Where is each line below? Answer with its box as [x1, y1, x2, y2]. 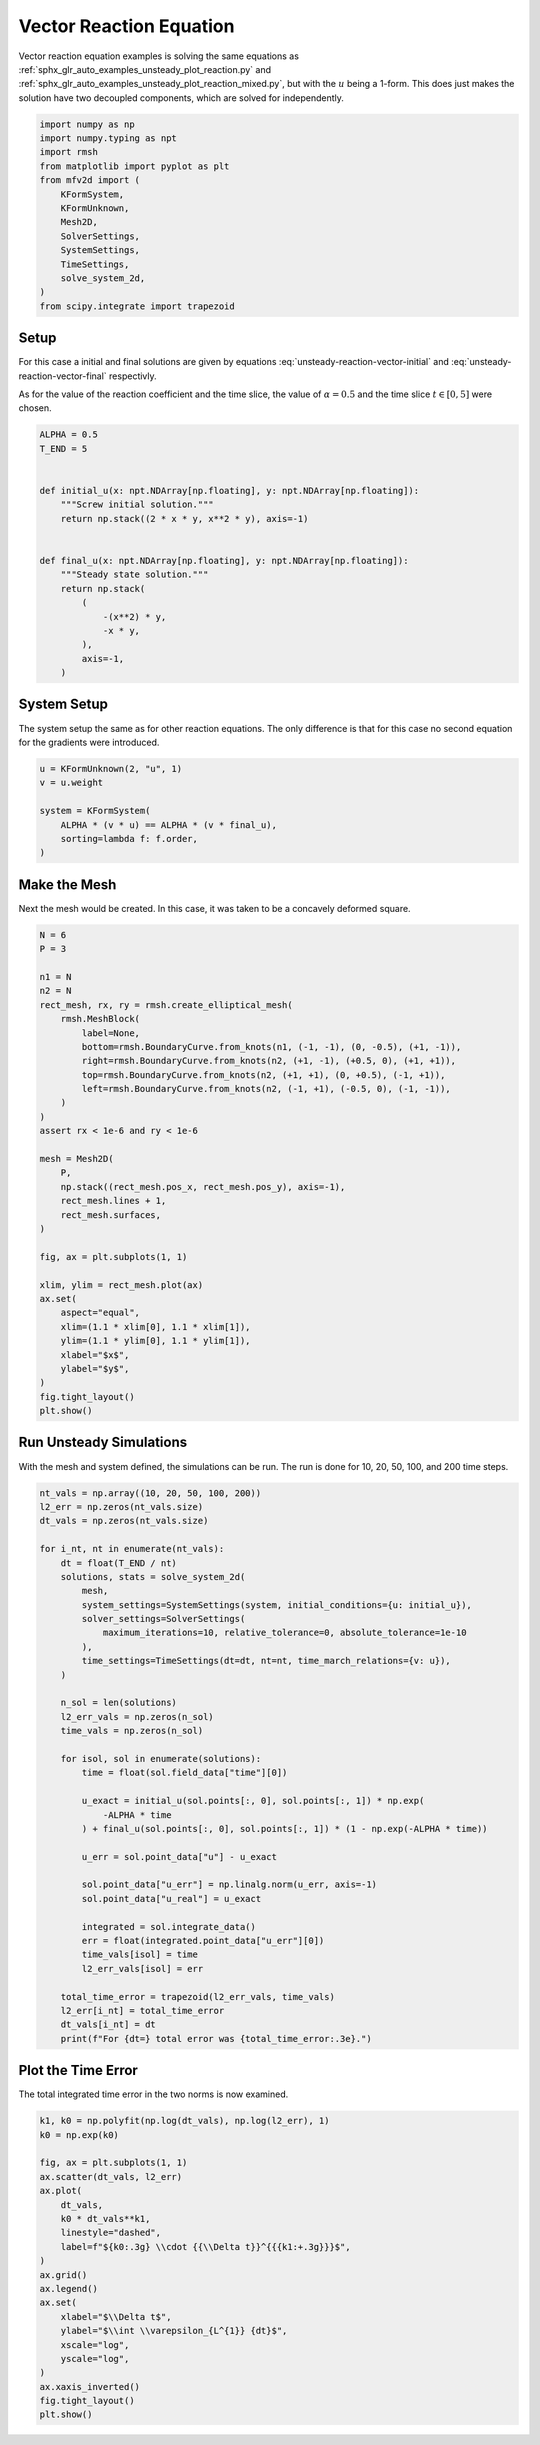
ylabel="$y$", [60, 1363, 130, 1374]
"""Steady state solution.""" [60, 569, 209, 580]
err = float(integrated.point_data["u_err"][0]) [81, 1935, 325, 1947]
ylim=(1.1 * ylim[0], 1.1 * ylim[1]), [60, 1335, 251, 1347]
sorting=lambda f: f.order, [60, 833, 199, 844]
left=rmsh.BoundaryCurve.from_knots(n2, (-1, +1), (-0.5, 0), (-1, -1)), [81, 1083, 452, 1095]
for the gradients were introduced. [18, 736, 160, 748]
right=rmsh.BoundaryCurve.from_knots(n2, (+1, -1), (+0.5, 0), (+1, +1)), [81, 1055, 457, 1067]
